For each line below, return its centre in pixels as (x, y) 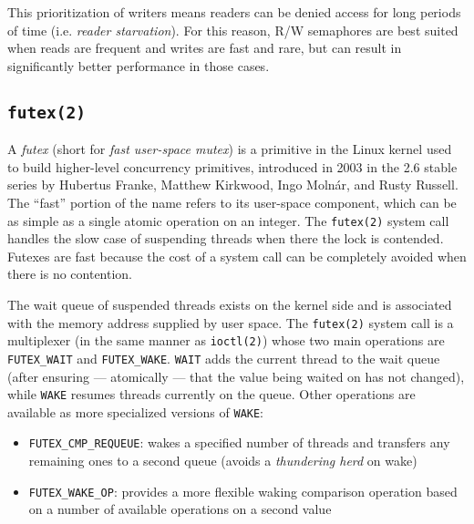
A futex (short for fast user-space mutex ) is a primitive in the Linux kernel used (230, 149)
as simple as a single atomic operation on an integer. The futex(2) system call (228, 220)
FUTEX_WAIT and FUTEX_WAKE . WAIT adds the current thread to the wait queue (224, 358)
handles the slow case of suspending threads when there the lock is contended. (226, 238)
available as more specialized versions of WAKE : (136, 411)
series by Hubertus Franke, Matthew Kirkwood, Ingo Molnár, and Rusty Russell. (233, 185)
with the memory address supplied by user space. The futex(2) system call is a (231, 322)
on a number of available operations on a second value (180, 509)
